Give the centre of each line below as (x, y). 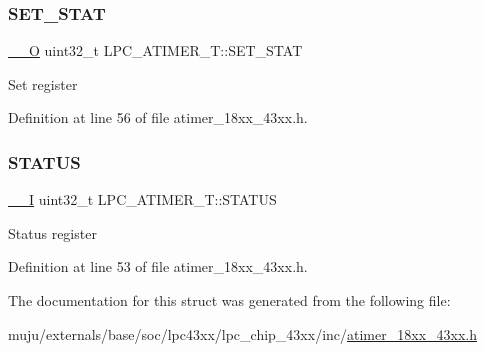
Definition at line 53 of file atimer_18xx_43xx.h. (158, 266)
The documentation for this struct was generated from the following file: (229, 300)
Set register (43, 83)
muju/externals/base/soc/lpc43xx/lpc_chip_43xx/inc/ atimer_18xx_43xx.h (242, 333)
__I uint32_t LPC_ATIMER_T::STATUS (142, 199)
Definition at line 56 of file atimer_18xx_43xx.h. (158, 117)
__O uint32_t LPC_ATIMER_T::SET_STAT (155, 50)
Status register (52, 232)
